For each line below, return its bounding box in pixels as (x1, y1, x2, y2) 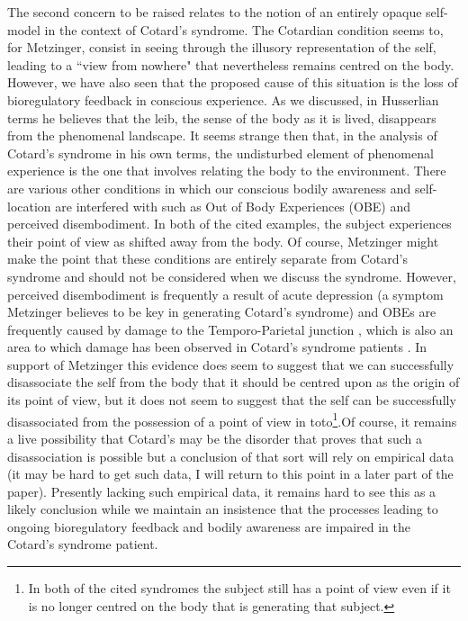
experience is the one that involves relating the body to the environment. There (7, 161, 446, 180)
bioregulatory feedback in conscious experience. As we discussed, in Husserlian (7, 90, 439, 109)
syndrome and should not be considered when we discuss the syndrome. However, (7, 266, 456, 285)
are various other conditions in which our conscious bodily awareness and (7, 178, 411, 197)
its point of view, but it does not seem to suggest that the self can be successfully (7, 391, 456, 409)
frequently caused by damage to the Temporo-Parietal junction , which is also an (7, 319, 454, 338)
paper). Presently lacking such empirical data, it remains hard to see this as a (7, 481, 436, 500)
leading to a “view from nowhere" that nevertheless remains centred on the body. (7, 55, 454, 74)
